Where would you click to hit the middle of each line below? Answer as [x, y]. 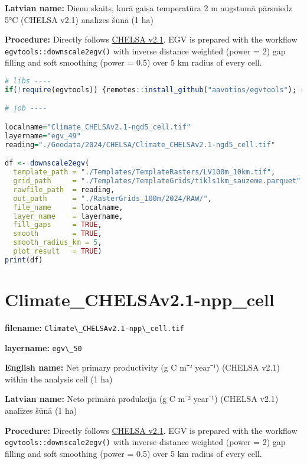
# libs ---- [28, 81]
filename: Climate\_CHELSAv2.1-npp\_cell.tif [94, 327]
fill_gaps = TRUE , [58, 225]
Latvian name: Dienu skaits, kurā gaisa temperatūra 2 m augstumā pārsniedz [149, 8]
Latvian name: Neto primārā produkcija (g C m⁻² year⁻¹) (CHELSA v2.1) [142, 399]
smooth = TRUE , [58, 234]
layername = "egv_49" [43, 136]
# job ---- [26, 108]
